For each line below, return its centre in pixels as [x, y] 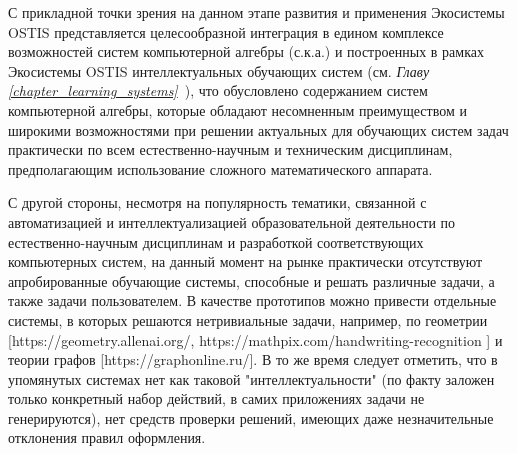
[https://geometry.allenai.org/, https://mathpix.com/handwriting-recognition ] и [255, 339]
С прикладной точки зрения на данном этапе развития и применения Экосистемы [256, 12]
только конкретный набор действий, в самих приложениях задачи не [216, 398]
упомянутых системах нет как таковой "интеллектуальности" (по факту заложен [251, 378]
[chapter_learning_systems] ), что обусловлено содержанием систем [218, 90]
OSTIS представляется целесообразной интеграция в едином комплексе [226, 31]
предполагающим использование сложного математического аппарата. [220, 168]
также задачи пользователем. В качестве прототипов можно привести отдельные [252, 300]
